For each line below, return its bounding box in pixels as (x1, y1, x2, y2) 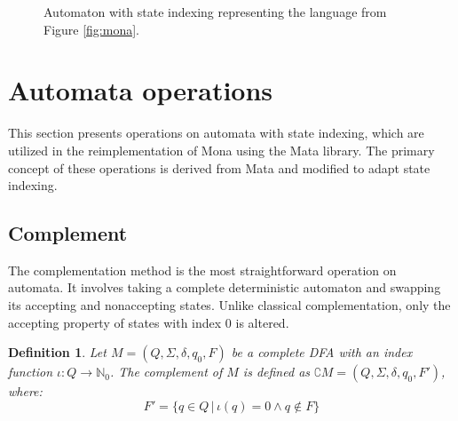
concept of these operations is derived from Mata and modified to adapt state (8, 158, 430, 177)
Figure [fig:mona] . (43, 20, 139, 38)
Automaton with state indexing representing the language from (43, 3, 387, 20)
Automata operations (8, 72, 273, 108)
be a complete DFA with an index (231, 343, 413, 361)
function (8, 362, 53, 381)
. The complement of (109, 362, 223, 381)
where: (8, 382, 43, 401)
